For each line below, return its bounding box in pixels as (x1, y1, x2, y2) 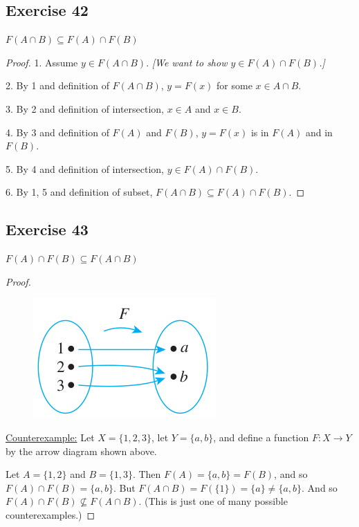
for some (217, 78, 252, 93)
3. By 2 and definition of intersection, (6, 101, 164, 115)
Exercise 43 (6, 219, 89, 240)
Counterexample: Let (6, 429, 95, 444)
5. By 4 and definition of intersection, (6, 161, 164, 176)
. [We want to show (146, 55, 228, 69)
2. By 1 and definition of (6, 78, 109, 93)
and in (305, 124, 333, 139)
